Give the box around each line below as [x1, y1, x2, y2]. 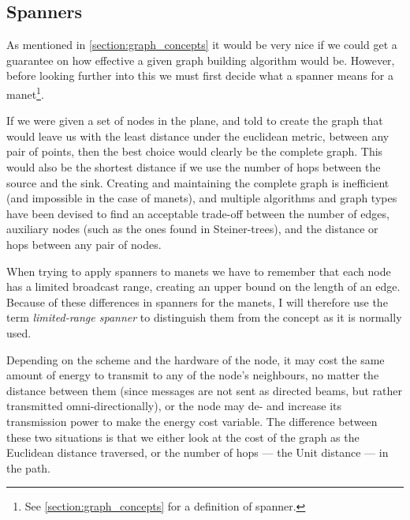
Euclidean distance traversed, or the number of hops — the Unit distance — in [6, 444, 389, 461]
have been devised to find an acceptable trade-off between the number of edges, [6, 205, 389, 221]
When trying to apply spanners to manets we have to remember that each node [6, 262, 391, 279]
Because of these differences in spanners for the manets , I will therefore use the [6, 293, 388, 310]
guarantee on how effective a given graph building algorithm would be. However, [6, 51, 395, 68]
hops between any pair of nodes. [6, 236, 162, 252]
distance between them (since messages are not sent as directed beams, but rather [6, 382, 402, 398]
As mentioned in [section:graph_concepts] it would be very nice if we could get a [6, 36, 397, 53]
